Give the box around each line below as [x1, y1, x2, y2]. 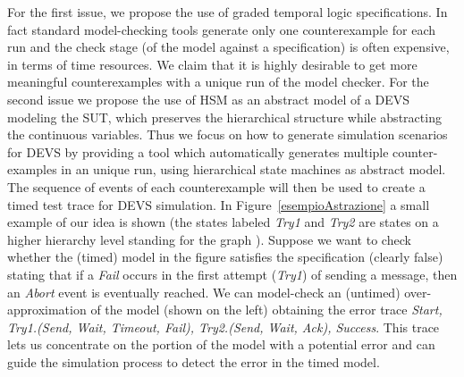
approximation [7, 300, 87, 319]
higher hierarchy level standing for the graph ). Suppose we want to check [7, 230, 411, 248]
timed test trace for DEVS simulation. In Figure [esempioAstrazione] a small [7, 195, 430, 214]
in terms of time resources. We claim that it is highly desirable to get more [7, 54, 418, 73]
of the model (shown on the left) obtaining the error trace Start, [90, 300, 443, 319]
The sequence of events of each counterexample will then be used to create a [7, 177, 426, 196]
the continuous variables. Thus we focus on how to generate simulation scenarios [7, 125, 448, 144]
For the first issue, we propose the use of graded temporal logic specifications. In [7, 3, 448, 21]
